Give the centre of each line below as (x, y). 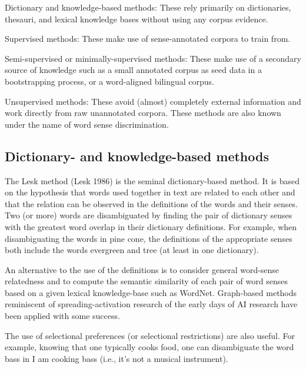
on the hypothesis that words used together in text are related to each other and (150, 192)
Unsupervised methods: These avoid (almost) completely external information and (153, 101)
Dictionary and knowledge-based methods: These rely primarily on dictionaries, (148, 7)
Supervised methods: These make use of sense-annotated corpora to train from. (148, 39)
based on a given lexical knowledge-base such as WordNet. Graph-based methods (151, 292)
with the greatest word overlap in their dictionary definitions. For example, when (151, 226)
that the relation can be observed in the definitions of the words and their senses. (152, 203)
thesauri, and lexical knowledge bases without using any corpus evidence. (137, 19)
